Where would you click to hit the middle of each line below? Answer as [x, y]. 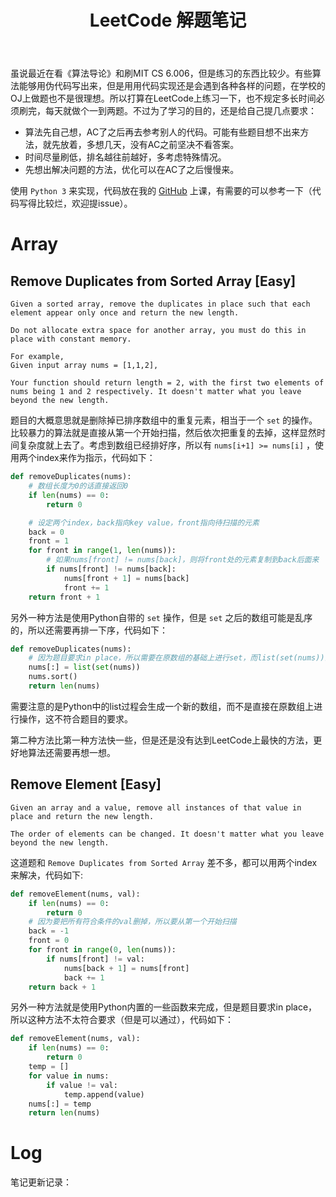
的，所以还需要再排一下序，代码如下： [89, 630]
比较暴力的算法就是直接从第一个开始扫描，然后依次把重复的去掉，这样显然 [163, 433]
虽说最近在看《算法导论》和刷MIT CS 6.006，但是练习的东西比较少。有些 [161, 73]
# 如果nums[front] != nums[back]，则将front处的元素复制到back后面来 [183, 560]
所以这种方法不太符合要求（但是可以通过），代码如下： [122, 1020]
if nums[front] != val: [95, 959]
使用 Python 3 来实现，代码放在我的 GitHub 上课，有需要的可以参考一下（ [161, 191]
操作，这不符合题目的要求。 [75, 718]
